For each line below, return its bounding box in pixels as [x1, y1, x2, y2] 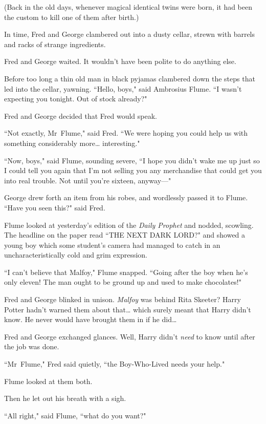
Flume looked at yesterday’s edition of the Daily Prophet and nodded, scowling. [4, 219, 254, 230]
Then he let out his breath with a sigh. [4, 393, 126, 404]
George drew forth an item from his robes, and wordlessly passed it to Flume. [4, 192, 248, 203]
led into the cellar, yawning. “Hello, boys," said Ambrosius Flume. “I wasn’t [4, 83, 242, 94]
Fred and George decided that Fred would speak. [4, 110, 157, 121]
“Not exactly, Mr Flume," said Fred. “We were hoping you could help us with [4, 128, 248, 138]
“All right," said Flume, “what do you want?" [4, 410, 146, 420]
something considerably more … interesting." [4, 137, 140, 148]
